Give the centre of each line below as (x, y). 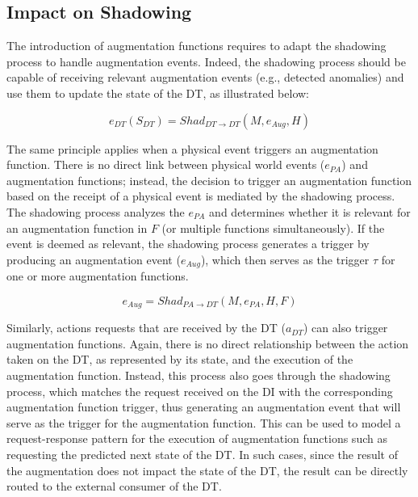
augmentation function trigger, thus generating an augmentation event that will (204, 407)
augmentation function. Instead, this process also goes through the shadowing (199, 375)
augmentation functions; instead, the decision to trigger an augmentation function (209, 180)
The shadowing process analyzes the (96, 211)
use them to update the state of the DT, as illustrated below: (158, 93)
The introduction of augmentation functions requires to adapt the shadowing (196, 46)
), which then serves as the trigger (285, 259)
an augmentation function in (77, 227)
